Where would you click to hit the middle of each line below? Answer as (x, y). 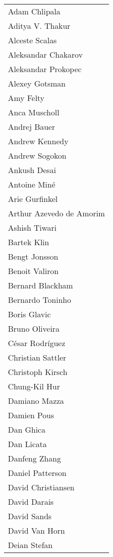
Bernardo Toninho (40, 300)
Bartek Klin (28, 242)
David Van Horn (36, 530)
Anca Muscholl (34, 112)
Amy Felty (26, 98)
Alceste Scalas (32, 40)
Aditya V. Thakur (39, 26)
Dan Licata (28, 444)
